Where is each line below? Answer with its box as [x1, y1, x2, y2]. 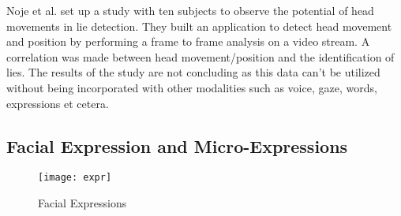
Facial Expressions [38, 195, 127, 211]
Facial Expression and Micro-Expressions [6, 133, 348, 158]
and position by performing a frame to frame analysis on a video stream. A [6, 33, 370, 50]
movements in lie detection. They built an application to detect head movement [6, 17, 392, 34]
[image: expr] [38, 172, 112, 184]
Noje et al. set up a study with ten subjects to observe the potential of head [6, 2, 374, 18]
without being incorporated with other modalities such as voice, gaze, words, [6, 79, 377, 95]
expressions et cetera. [6, 95, 109, 111]
